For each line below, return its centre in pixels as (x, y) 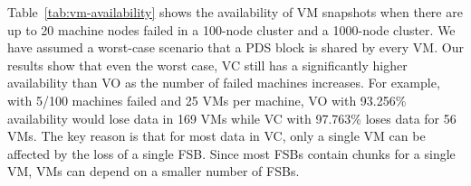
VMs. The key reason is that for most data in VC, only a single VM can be (216, 136)
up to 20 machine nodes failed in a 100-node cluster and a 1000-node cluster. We (231, 29)
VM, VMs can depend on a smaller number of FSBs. (154, 171)
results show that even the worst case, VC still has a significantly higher (207, 65)
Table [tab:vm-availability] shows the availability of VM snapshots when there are (235, 12)
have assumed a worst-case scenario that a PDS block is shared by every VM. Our (235, 47)
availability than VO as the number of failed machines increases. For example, (224, 83)
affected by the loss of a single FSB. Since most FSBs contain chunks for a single (231, 153)
